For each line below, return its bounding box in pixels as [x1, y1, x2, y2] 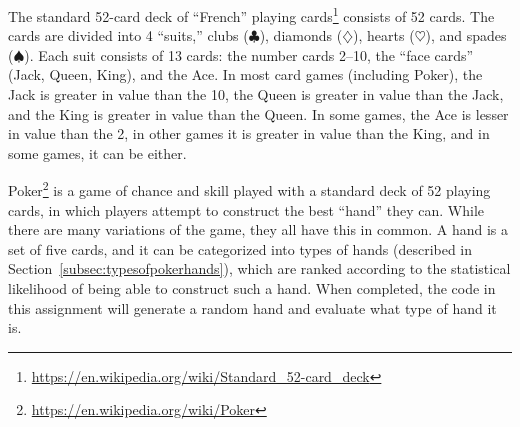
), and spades [425, 25, 507, 46]
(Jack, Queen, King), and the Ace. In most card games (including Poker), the [8, 64, 483, 85]
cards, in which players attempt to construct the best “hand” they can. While [8, 199, 485, 220]
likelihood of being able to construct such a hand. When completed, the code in [8, 278, 496, 299]
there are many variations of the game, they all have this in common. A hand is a [8, 219, 509, 240]
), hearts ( [353, 25, 415, 46]
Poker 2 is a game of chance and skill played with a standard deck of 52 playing [8, 177, 491, 201]
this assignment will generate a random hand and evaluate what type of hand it [8, 297, 497, 318]
